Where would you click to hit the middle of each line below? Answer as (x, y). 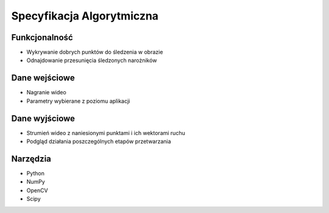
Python (36, 173)
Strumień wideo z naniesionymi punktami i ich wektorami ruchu (106, 133)
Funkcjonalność (42, 37)
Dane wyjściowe (43, 118)
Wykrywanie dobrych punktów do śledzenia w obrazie (95, 52)
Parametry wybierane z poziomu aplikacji (78, 101)
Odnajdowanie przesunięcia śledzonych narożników (92, 60)
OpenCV (37, 190)
